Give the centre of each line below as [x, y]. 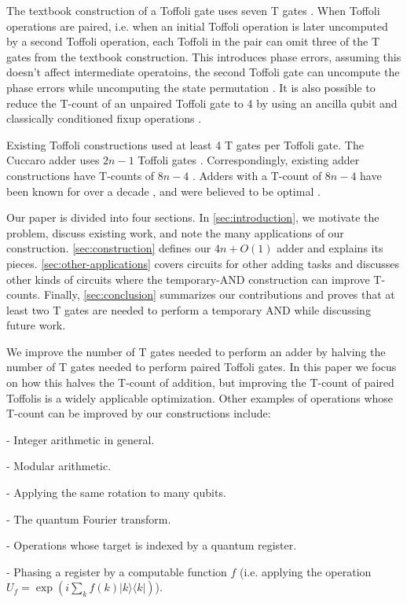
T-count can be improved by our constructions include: [139, 413]
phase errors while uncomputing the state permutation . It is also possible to [191, 87]
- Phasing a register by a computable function [117, 571]
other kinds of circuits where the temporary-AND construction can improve [188, 279]
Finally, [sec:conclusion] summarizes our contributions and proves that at [219, 294]
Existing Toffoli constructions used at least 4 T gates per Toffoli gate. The [185, 144]
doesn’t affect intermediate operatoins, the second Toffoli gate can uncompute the [203, 72]
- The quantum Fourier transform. [89, 518]
